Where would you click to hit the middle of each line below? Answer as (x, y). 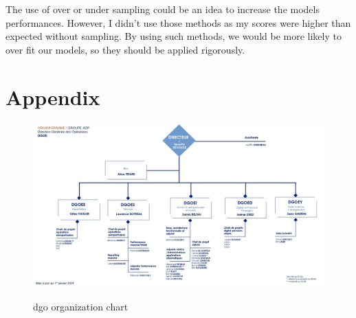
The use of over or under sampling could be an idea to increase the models (163, 9)
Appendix (53, 96)
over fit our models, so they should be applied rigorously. (125, 49)
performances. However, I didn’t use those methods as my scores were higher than (178, 22)
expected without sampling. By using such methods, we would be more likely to (174, 36)
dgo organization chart (81, 306)
